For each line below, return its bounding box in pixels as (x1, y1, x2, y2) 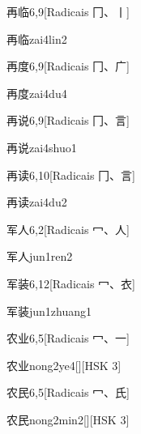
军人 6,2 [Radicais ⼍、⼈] (6, 220, 130, 237)
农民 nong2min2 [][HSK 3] (6, 411, 130, 428)
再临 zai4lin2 (6, 30, 67, 47)
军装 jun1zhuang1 (6, 302, 92, 319)
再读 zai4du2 (6, 194, 67, 211)
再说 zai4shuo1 (6, 138, 77, 155)
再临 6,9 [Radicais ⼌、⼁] (6, 3, 130, 19)
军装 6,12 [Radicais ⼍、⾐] (6, 274, 135, 291)
